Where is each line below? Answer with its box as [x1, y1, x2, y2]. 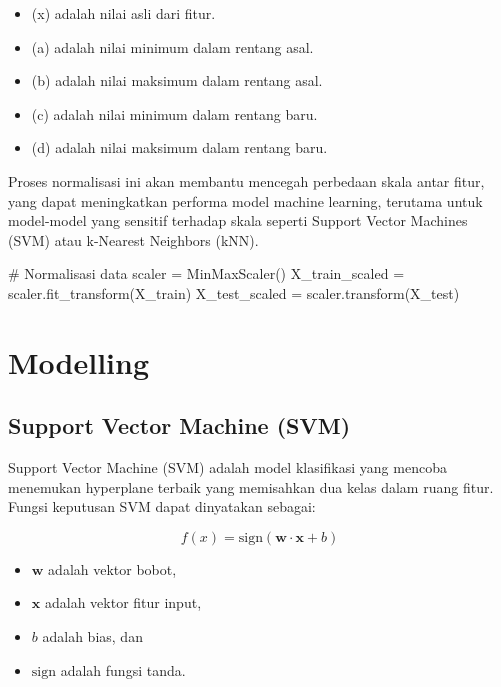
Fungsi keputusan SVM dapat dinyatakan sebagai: [8, 496, 316, 517]
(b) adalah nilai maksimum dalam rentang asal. [31, 70, 323, 91]
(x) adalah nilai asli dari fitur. [31, 3, 216, 23]
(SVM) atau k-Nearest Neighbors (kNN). [8, 229, 259, 250]
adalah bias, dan [42, 626, 143, 647]
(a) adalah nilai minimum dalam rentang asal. [31, 36, 314, 57]
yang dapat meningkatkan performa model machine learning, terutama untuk [8, 190, 483, 211]
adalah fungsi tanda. [60, 659, 186, 680]
